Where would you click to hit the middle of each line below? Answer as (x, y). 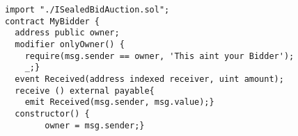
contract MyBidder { (53, 21)
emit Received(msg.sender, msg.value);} (119, 102)
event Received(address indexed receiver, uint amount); (149, 79)
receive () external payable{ (85, 91)
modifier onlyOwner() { (70, 44)
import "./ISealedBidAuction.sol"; (87, 10)
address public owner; (67, 33)
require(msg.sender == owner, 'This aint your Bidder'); (159, 56)
